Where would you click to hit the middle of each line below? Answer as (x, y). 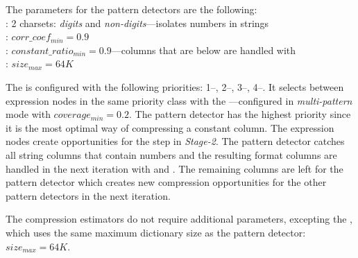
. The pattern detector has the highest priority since (240, 114)
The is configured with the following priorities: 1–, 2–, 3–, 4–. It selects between (175, 86)
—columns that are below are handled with (204, 50)
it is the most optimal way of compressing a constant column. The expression (170, 127)
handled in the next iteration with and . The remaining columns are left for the (174, 168)
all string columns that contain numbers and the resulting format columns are (171, 154)
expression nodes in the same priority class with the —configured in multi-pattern (179, 100)
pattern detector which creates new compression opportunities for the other (166, 182)
